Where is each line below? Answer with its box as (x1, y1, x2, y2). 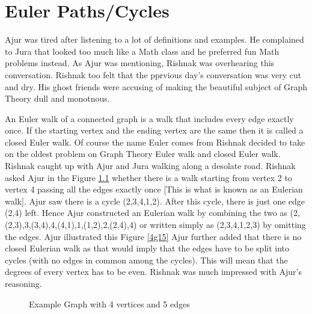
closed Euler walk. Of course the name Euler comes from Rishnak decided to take (5, 135, 305, 148)
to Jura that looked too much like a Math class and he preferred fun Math (5, 45, 280, 57)
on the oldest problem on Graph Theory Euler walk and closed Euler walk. (5, 147, 281, 160)
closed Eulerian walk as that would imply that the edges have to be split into (5, 242, 290, 254)
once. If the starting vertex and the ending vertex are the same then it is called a (5, 124, 304, 137)
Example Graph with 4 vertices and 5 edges (29, 297, 190, 310)
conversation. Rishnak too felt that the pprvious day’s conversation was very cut (5, 68, 302, 81)
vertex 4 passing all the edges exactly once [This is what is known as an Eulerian (5, 183, 303, 195)
